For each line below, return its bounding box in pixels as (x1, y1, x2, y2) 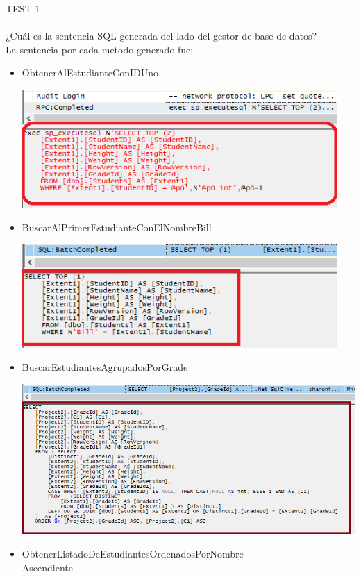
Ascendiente (22, 560, 73, 574)
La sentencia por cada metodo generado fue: (6, 42, 194, 56)
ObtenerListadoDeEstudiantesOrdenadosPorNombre (22, 546, 244, 561)
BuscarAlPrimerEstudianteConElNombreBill (22, 219, 212, 234)
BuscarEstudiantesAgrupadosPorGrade (22, 360, 188, 374)
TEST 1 (6, 1, 40, 15)
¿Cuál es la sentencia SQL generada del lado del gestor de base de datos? (6, 28, 317, 43)
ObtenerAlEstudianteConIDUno (22, 65, 158, 80)
